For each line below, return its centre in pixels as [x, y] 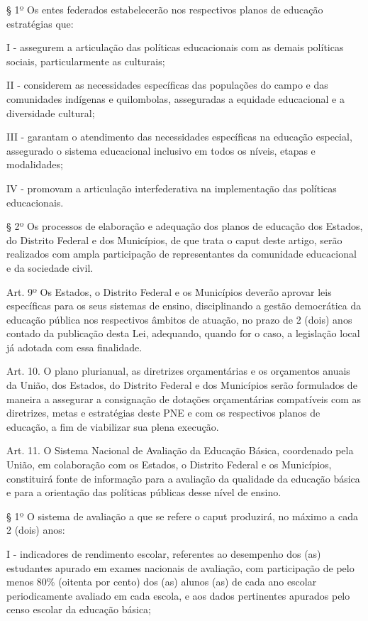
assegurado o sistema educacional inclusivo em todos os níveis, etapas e [161, 150]
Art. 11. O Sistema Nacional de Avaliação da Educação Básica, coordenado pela [180, 450]
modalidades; [35, 164]
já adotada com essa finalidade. [74, 347]
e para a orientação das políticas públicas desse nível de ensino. [144, 492]
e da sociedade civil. [50, 267]
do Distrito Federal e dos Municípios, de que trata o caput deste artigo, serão [174, 240]
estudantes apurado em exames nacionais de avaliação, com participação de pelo [180, 567]
